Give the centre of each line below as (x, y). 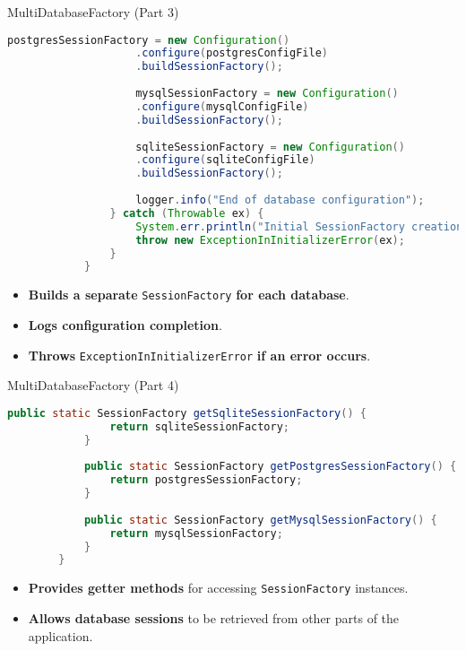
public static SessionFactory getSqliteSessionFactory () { (187, 413)
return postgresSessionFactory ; (206, 480)
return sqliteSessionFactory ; (200, 426)
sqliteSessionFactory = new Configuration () (270, 147)
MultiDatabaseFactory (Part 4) (93, 385)
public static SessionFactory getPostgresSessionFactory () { (270, 467)
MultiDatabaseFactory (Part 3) (93, 12)
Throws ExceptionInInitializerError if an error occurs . (199, 355)
